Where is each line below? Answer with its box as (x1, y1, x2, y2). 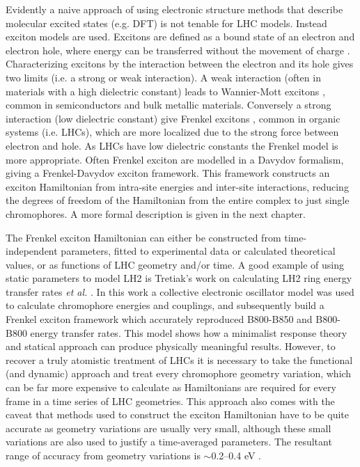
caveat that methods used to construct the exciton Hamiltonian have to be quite (6, 407, 349, 422)
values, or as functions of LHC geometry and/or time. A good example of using (6, 257, 344, 271)
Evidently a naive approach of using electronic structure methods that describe (6, 2, 343, 16)
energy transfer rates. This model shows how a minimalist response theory (30, 325, 347, 340)
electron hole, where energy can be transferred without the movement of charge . (6, 42, 350, 57)
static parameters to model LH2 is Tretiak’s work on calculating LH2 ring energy (6, 271, 352, 285)
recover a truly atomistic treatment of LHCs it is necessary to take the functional (6, 352, 353, 367)
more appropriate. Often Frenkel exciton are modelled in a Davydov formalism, (6, 152, 344, 166)
